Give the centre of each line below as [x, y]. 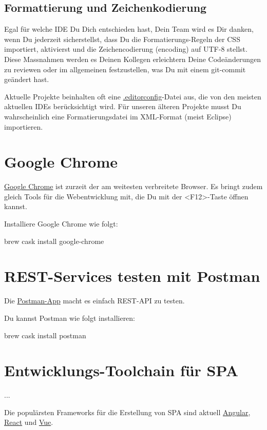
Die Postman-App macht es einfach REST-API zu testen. [94, 301]
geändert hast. [27, 79]
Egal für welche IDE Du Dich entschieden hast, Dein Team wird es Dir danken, [129, 29]
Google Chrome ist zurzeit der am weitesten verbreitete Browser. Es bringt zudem [133, 186]
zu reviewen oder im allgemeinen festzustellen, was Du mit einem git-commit [125, 69]
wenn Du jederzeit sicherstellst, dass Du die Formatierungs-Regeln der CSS [122, 39]
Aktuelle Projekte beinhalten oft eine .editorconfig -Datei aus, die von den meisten [133, 96]
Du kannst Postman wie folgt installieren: [70, 318]
